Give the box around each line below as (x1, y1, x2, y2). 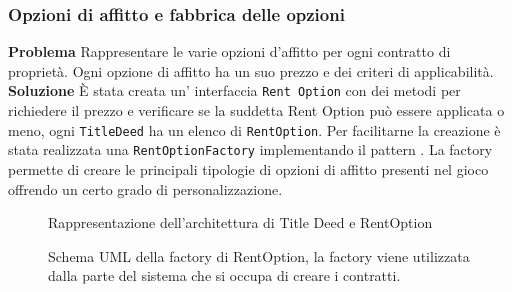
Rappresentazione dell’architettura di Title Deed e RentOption (48, 212, 433, 233)
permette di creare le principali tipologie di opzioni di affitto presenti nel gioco (8, 158, 489, 179)
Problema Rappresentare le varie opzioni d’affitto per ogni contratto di (8, 41, 451, 62)
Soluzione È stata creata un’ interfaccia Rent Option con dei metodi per (8, 80, 461, 101)
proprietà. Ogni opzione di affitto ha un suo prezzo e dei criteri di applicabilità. (8, 60, 494, 81)
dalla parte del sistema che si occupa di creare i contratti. (48, 265, 401, 286)
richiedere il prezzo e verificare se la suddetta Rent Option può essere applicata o (8, 100, 505, 121)
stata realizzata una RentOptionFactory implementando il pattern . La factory (8, 139, 493, 160)
